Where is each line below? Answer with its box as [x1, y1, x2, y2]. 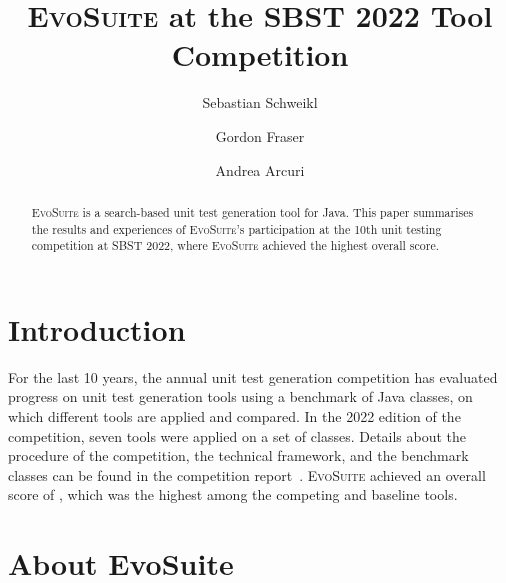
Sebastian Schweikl [202, 92, 318, 113]
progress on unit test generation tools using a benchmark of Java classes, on [8, 386, 473, 407]
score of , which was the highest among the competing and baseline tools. [8, 484, 458, 505]
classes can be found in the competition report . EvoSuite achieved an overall [8, 464, 486, 485]
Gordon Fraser [215, 125, 305, 146]
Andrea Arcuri [215, 159, 305, 180]
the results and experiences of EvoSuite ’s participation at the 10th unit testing [31, 220, 442, 237]
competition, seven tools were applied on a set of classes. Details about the [8, 425, 467, 446]
